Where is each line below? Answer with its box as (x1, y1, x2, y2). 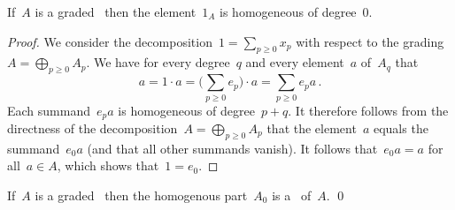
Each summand (7, 101, 90, 119)
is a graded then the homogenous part (35, 185, 248, 204)
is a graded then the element (35, 3, 197, 20)
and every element (245, 53, 344, 71)
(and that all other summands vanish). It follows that (87, 139, 378, 157)
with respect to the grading (296, 32, 444, 50)
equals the (373, 118, 428, 137)
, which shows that (57, 156, 159, 175)
